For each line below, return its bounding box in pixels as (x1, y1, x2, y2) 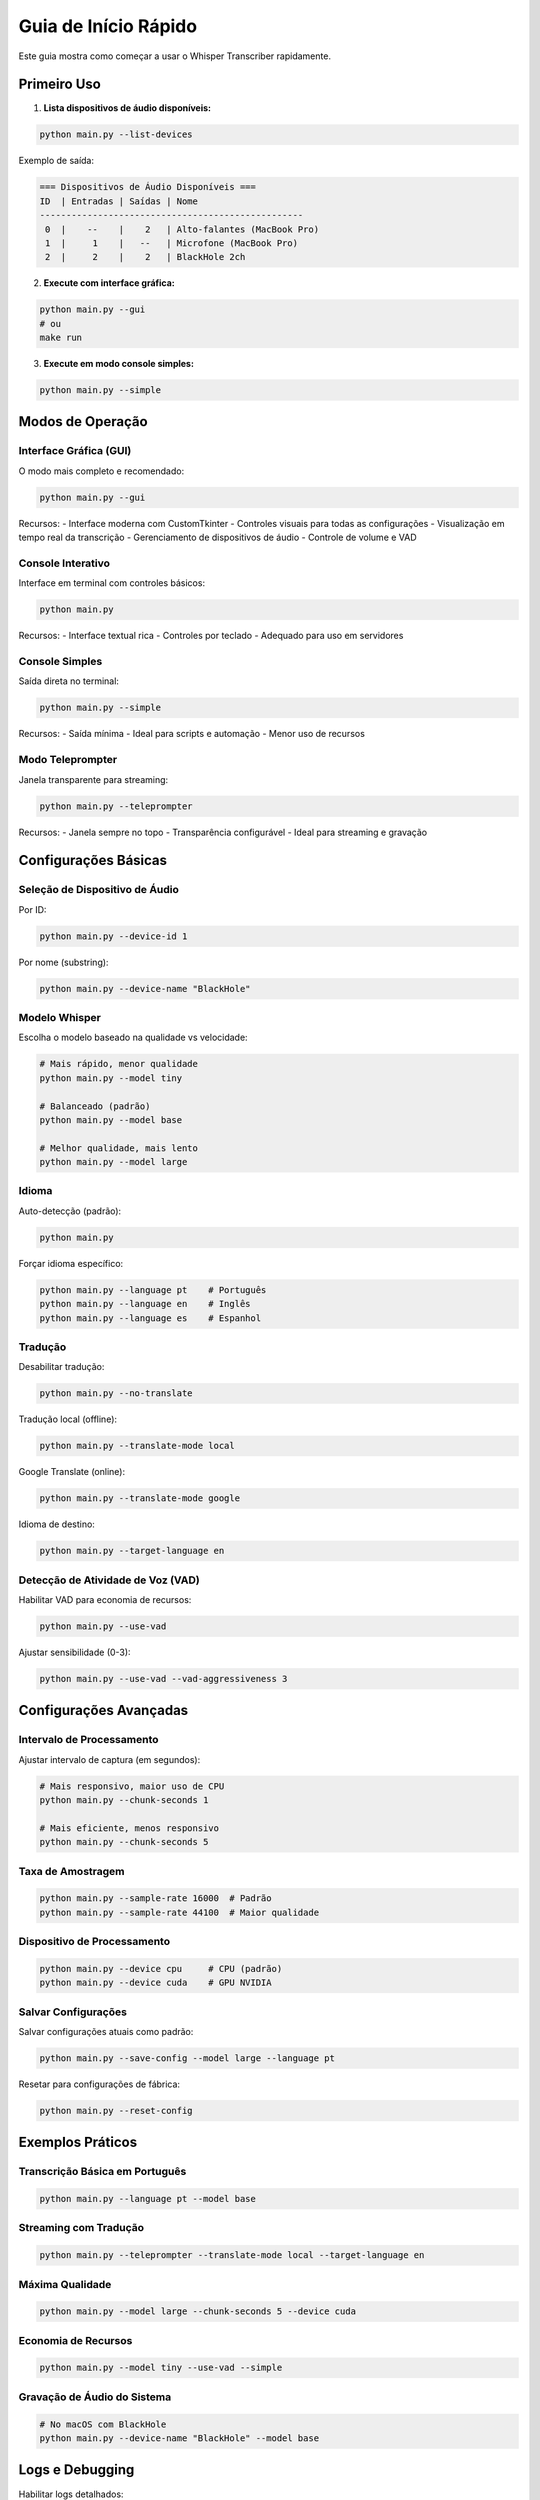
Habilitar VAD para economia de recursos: (18, 1593, 192, 1605)
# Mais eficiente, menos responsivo (39, 1822, 220, 1834)
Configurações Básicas (18, 852, 168, 869)
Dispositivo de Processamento (18, 1935, 170, 1949)
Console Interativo (18, 556, 110, 570)
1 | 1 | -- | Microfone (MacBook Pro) (45, 237, 299, 249)
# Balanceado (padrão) (39, 1100, 151, 1112)
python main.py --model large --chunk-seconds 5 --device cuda (39, 2306, 357, 2317)
